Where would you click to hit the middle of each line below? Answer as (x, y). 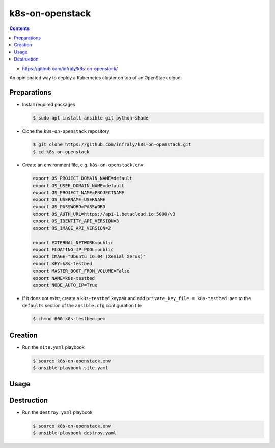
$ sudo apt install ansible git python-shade (91, 118)
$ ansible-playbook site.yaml (71, 368)
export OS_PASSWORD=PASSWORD (69, 207)
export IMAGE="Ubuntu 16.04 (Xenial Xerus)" (89, 257)
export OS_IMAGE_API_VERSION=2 (72, 228)
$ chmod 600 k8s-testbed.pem (69, 319)
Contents (20, 28)
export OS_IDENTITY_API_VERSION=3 (76, 221)
